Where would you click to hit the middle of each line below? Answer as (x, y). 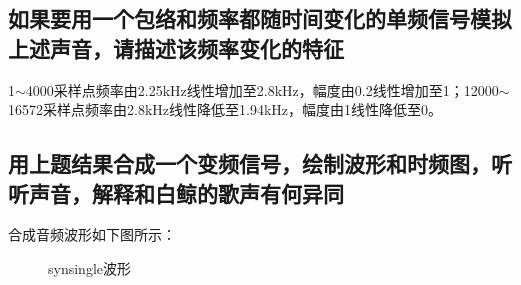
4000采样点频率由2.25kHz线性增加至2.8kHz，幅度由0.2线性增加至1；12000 (262, 89)
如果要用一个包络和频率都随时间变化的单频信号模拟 (260, 18)
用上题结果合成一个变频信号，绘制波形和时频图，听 (260, 163)
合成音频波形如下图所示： (92, 234)
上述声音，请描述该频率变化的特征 (176, 47)
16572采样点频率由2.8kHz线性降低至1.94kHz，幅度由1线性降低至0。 (225, 109)
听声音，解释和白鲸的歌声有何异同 (176, 192)
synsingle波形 (89, 267)
